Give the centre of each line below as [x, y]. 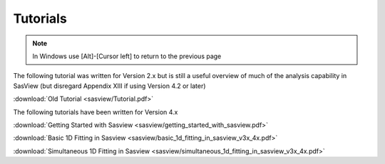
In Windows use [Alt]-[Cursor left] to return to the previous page [127, 56]
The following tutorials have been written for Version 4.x [96, 112]
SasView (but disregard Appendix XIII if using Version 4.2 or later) [109, 86]
